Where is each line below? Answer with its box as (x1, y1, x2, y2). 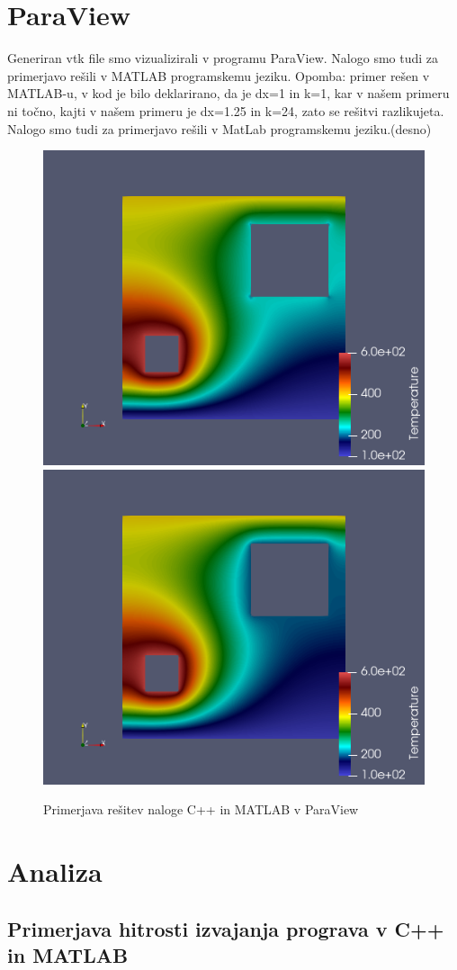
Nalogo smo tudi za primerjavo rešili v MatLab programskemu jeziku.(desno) (7, 119, 432, 138)
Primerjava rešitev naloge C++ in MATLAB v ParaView (43, 800, 359, 819)
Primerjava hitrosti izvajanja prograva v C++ (7, 914, 444, 942)
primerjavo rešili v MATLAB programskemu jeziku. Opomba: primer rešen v (7, 66, 430, 85)
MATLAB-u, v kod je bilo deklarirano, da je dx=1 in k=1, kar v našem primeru (7, 84, 450, 103)
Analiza (7, 853, 103, 890)
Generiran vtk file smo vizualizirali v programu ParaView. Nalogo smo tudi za (7, 49, 439, 67)
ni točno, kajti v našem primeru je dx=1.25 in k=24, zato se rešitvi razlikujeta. (7, 101, 444, 120)
